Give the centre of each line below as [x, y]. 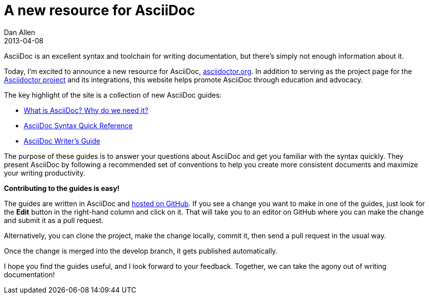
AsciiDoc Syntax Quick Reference [78, 125]
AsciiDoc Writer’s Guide [62, 141]
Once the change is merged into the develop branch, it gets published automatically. [141, 251]
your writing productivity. [45, 173]
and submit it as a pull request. [54, 220]
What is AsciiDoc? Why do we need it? [86, 110]
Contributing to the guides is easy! [62, 188]
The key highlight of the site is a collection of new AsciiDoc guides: [113, 95]
